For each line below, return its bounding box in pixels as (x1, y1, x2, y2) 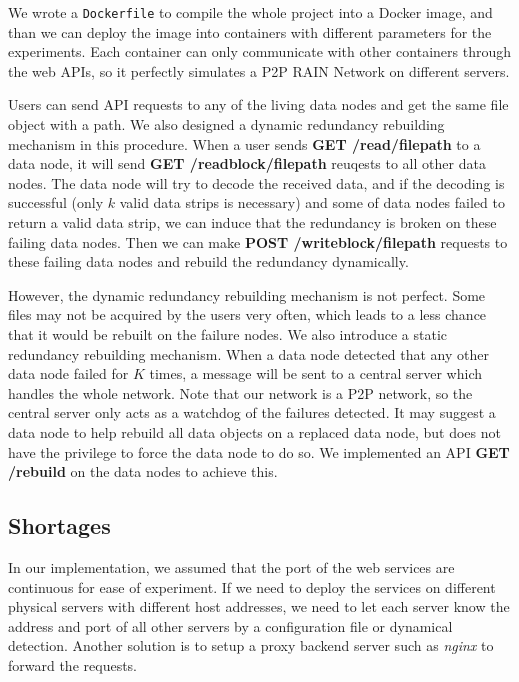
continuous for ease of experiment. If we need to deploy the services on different (8, 576, 496, 597)
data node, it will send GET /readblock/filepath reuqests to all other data (8, 153, 486, 174)
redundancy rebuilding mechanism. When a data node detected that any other (8, 343, 489, 364)
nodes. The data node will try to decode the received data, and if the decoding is (8, 172, 505, 193)
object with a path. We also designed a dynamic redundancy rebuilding (8, 114, 445, 135)
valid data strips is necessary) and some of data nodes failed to (119, 192, 505, 213)
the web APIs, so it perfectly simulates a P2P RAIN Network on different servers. (8, 60, 510, 81)
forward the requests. (8, 654, 137, 675)
